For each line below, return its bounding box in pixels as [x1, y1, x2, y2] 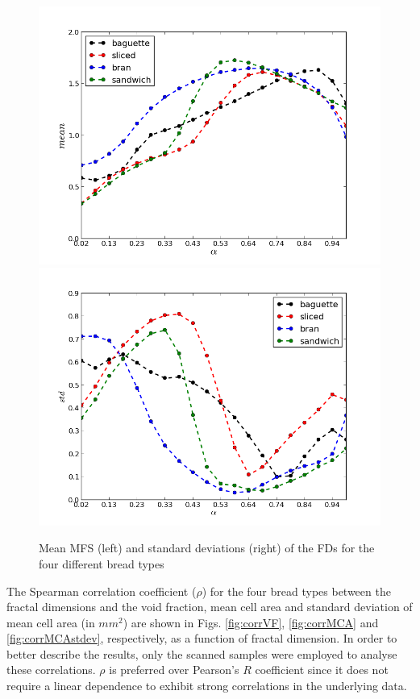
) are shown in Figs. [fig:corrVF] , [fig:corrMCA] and [123, 614, 379, 630]
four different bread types [39, 555, 164, 572]
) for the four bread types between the [202, 582, 391, 599]
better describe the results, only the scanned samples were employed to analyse [6, 645, 397, 662]
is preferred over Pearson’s [109, 661, 239, 678]
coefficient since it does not [255, 661, 389, 678]
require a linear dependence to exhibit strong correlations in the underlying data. [6, 677, 407, 694]
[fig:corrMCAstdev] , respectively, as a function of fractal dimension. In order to [6, 630, 397, 647]
